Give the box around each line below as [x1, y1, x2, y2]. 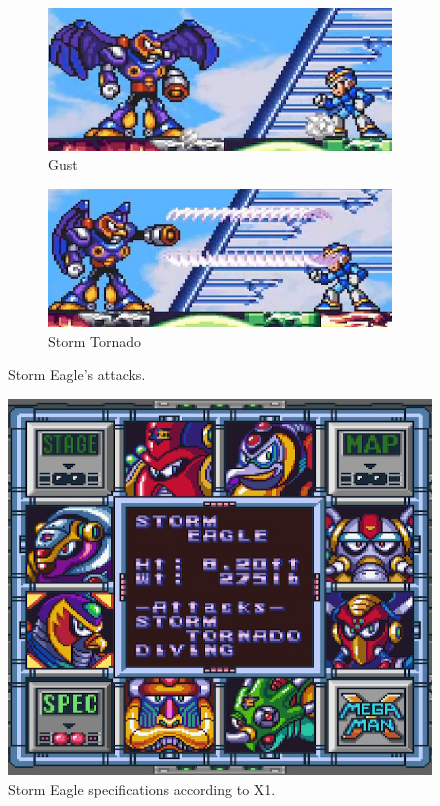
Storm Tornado [48, 330, 142, 351]
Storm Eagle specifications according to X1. [8, 778, 276, 799]
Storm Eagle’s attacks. [8, 364, 146, 385]
